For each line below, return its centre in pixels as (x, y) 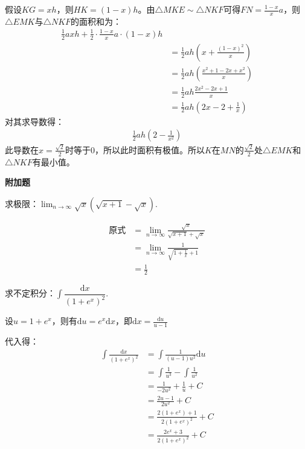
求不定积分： (30, 293)
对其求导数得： (34, 121)
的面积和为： (96, 21)
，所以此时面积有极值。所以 (149, 149)
